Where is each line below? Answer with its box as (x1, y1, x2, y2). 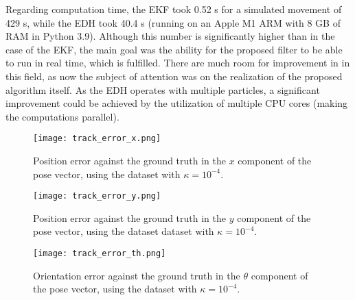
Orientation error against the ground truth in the (33, 268, 240, 282)
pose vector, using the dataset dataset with (33, 224, 214, 238)
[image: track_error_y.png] (33, 191, 161, 201)
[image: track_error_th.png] (33, 249, 166, 259)
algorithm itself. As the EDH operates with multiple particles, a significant (5, 82, 320, 97)
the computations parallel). (5, 109, 119, 123)
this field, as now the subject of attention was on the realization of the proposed (5, 68, 343, 83)
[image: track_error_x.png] (33, 134, 161, 144)
